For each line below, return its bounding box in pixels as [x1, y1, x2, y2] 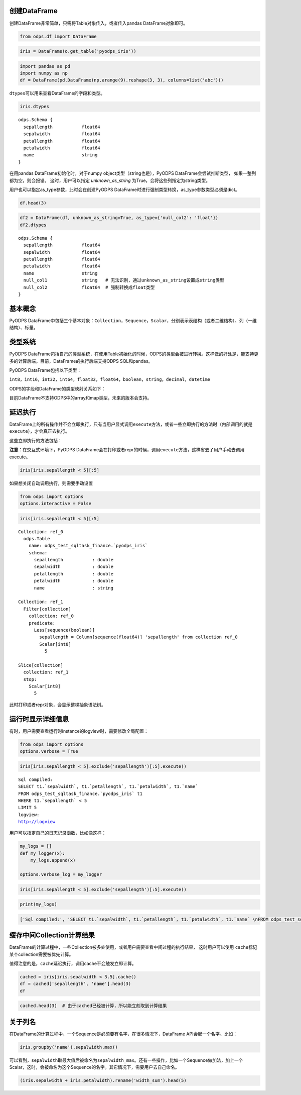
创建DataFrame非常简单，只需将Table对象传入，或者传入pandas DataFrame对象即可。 [9, 20, 188, 26]
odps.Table [23, 536, 50, 541]
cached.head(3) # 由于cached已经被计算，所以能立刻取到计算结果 [20, 1003, 167, 1009]
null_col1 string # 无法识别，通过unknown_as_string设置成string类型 [23, 277, 224, 283]
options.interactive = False [20, 501, 92, 506]
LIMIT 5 [18, 805, 37, 811]
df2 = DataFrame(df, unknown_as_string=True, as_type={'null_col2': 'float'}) [20, 215, 218, 221]
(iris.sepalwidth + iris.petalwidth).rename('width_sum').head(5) [20, 1078, 187, 1083]
